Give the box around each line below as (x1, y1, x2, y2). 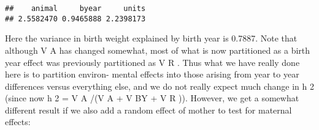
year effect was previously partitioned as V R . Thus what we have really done (5, 56, 300, 68)
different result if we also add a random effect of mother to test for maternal (5, 103, 292, 116)
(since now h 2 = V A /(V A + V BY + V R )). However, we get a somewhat (5, 92, 299, 104)
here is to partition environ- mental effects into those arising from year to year (5, 68, 299, 81)
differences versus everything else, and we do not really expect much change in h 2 (5, 79, 315, 92)
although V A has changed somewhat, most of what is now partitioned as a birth (5, 43, 310, 56)
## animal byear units (5, 4, 146, 13)
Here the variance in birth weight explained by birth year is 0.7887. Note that (5, 32, 298, 45)
